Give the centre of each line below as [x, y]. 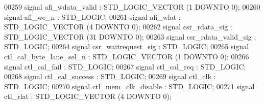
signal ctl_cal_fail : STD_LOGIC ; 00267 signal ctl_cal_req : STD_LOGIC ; [125, 66]
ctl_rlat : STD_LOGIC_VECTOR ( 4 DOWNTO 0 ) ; [88, 96]
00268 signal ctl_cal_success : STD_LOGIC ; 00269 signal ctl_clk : [110, 76]
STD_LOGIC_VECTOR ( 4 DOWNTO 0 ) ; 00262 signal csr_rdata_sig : [118, 27]
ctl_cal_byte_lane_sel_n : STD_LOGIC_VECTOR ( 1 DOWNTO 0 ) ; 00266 [127, 56]
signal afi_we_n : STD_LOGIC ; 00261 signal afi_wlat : [92, 16]
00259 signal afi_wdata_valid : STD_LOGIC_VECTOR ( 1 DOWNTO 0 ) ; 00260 [132, 7]
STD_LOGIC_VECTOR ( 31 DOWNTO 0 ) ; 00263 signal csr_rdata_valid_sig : [130, 36]
